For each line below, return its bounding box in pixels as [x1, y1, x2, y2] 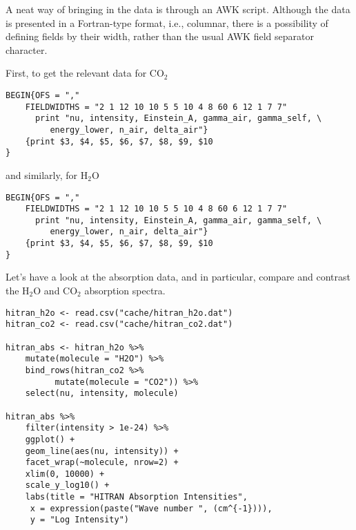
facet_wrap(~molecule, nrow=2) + [25, 457, 179, 468]
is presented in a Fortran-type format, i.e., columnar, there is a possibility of [6, 15, 328, 30]
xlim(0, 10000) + [25, 469, 105, 479]
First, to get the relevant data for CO [6, 66, 164, 80]
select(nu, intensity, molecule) [25, 388, 179, 399]
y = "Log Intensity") [30, 515, 129, 525]
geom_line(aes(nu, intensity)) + [25, 446, 179, 456]
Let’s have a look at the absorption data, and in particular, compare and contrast [6, 269, 350, 284]
